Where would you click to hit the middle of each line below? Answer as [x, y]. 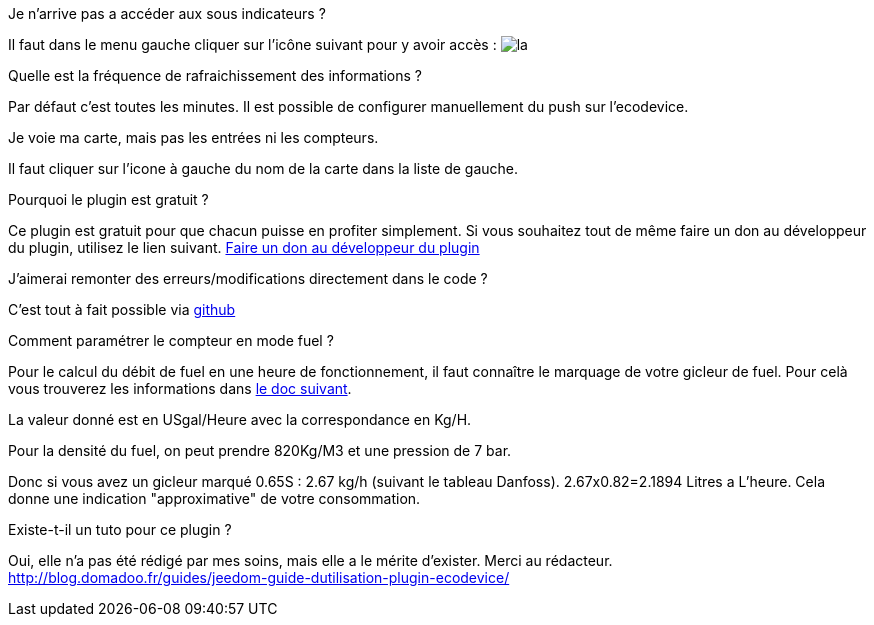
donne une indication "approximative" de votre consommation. [214, 498]
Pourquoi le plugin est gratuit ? [108, 199]
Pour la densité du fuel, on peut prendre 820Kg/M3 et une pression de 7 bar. [260, 450]
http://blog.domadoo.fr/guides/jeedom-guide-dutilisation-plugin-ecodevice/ [259, 577]
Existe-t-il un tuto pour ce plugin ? [120, 529]
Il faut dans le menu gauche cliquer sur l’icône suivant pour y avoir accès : [252, 44]
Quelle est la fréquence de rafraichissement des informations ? [215, 75]
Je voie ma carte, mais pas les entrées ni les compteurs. [193, 137]
